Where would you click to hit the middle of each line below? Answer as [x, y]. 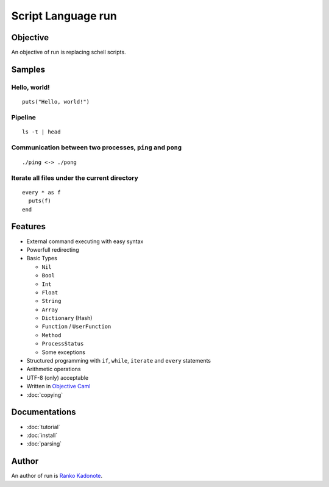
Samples [28, 69]
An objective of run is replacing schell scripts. [69, 52]
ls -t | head [41, 132]
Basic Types [42, 258]
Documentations [44, 412]
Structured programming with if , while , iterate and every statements [119, 361]
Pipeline [23, 117]
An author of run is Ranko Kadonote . [57, 476]
